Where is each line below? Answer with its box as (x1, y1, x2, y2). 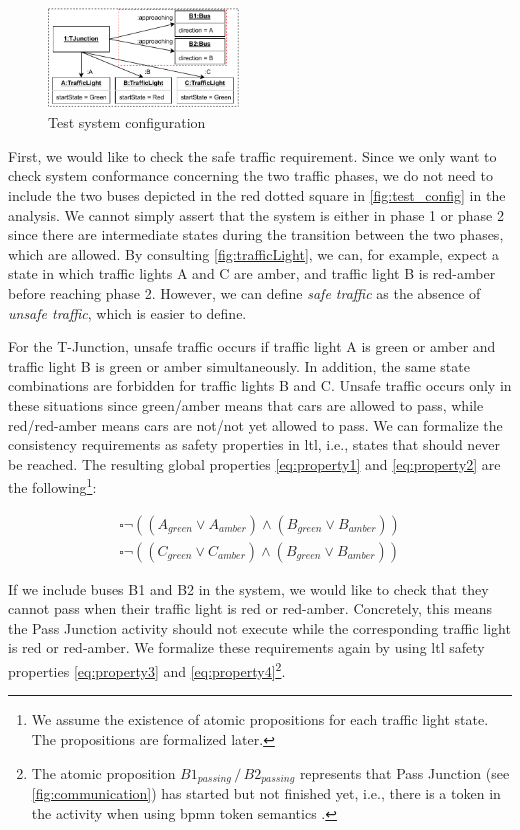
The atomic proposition (31, 762, 176, 783)
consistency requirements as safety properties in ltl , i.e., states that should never (8, 434, 501, 455)
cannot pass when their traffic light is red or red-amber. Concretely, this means (8, 598, 493, 619)
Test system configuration (48, 112, 206, 133)
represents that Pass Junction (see (299, 762, 510, 783)
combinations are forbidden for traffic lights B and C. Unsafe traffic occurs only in (8, 375, 512, 396)
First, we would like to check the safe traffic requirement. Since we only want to (8, 145, 497, 166)
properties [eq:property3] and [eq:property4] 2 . (8, 658, 286, 681)
